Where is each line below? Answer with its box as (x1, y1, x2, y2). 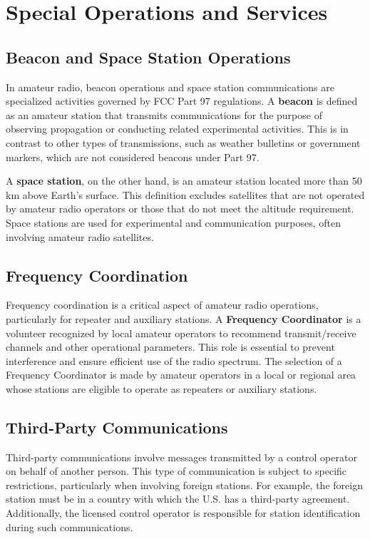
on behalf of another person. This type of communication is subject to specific (6, 463, 347, 478)
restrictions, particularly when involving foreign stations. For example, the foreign (6, 477, 363, 492)
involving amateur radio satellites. (6, 229, 154, 244)
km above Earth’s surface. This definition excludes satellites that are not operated (6, 187, 365, 202)
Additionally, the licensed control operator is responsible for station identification (6, 505, 361, 520)
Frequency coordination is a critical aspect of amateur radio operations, (6, 297, 319, 312)
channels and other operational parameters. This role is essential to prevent (6, 339, 335, 354)
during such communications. (6, 519, 133, 534)
